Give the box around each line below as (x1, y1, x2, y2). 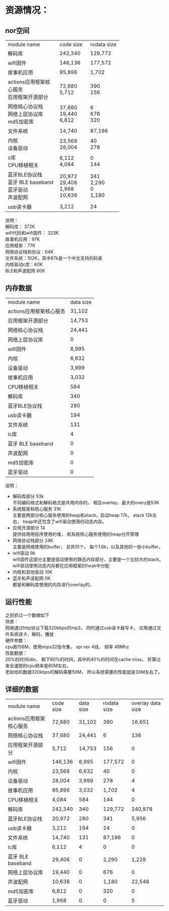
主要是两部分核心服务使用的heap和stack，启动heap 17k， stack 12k (12, 512, 153, 518)
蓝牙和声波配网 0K (12, 575, 51, 581)
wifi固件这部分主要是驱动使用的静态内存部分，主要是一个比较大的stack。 (12, 556, 163, 562)
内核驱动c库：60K (5, 261, 43, 267)
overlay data (131, 700, 161, 707)
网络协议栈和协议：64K (5, 249, 54, 255)
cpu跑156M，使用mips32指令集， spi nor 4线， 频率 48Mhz (5, 644, 129, 650)
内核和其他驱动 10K (12, 569, 53, 575)
